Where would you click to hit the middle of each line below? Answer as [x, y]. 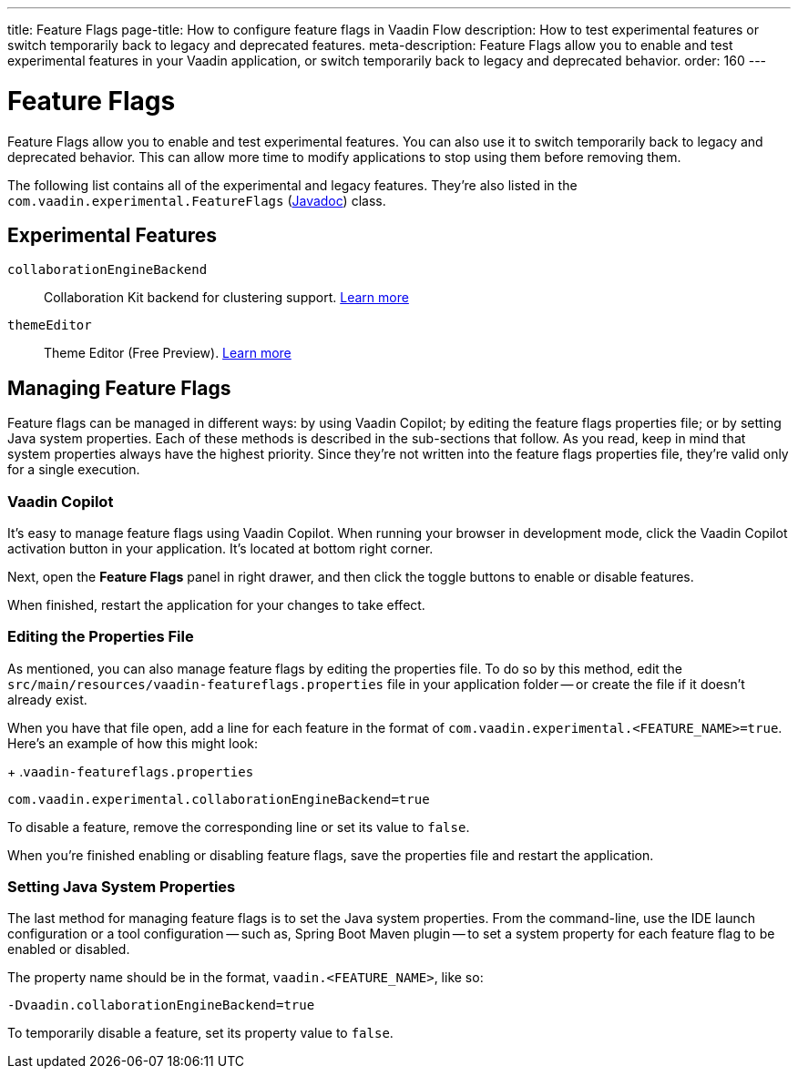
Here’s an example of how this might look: [133, 743]
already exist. [47, 699]
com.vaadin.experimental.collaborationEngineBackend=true [219, 799]
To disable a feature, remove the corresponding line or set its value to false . [239, 827]
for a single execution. [74, 470]
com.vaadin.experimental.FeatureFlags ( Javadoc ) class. [197, 200]
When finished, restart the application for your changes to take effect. [216, 604]
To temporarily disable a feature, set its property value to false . [200, 1033]
